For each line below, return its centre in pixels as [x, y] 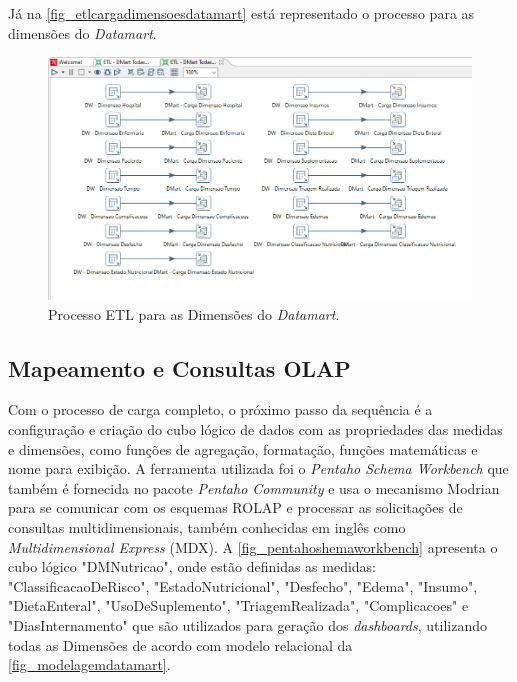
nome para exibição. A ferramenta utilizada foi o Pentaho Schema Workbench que [258, 468]
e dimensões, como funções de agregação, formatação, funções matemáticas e [243, 448]
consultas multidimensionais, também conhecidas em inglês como [207, 526]
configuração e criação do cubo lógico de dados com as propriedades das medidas [255, 429]
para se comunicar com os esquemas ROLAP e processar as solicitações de [235, 507]
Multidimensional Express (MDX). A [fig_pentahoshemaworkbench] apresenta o [253, 546]
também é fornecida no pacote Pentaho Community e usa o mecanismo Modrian [254, 487]
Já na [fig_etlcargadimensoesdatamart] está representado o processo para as [241, 13]
